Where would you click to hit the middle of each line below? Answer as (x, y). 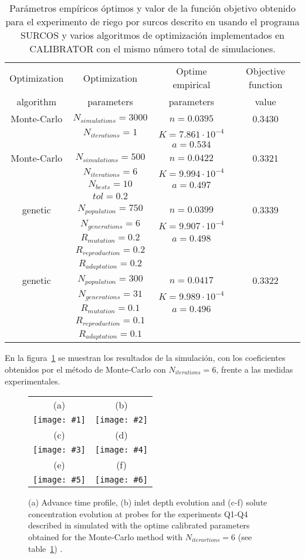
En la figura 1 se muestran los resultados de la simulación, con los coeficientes (145, 358)
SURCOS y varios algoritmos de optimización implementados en (152, 35)
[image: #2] (122, 420)
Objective (265, 71)
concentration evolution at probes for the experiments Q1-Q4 (138, 513)
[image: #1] (60, 420)
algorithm (37, 101)
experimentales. (33, 381)
